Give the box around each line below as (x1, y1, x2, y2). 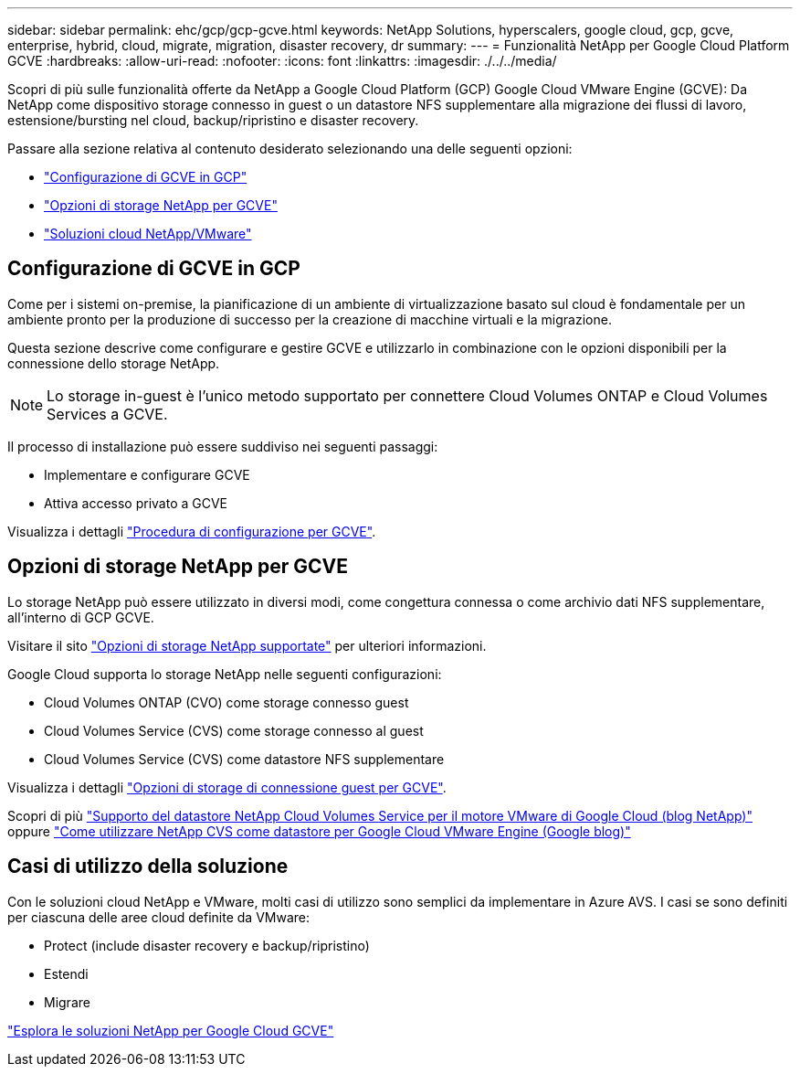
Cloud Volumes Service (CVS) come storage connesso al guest (44, 722, 424, 739)
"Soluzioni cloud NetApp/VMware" (44, 226, 252, 241)
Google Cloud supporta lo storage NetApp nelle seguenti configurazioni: (7, 665, 442, 682)
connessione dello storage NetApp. (7, 355, 220, 371)
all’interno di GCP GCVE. (7, 609, 154, 625)
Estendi (44, 965, 89, 982)
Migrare (44, 994, 90, 1010)
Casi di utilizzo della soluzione (7, 855, 289, 878)
